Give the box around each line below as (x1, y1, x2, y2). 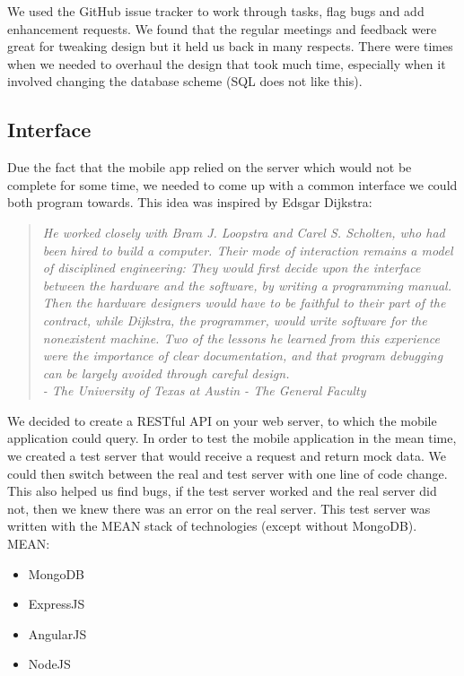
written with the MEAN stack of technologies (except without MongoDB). (7, 516, 417, 535)
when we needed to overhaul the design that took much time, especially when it (7, 54, 446, 73)
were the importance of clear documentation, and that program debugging (42, 346, 443, 365)
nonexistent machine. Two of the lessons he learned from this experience (42, 328, 440, 347)
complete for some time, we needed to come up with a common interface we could (7, 175, 458, 194)
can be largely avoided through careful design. (42, 363, 290, 382)
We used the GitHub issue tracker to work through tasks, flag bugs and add (7, 2, 425, 20)
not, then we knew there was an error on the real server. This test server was (7, 498, 431, 517)
